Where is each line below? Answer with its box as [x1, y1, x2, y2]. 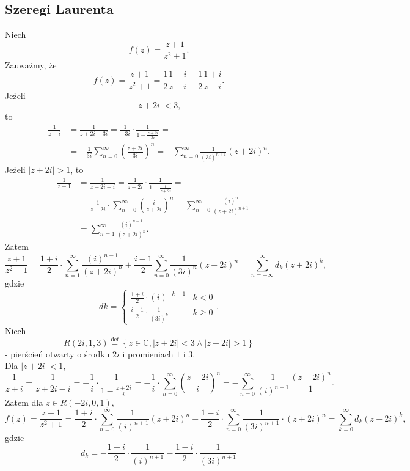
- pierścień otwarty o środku [5, 347, 110, 360]
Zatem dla [5, 396, 43, 409]
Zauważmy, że [5, 58, 57, 71]
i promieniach [122, 347, 174, 360]
